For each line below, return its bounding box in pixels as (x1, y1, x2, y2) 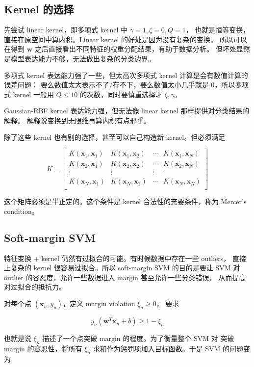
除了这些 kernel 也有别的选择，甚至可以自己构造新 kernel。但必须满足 (4, 131, 226, 142)
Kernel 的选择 (4, 1, 74, 17)
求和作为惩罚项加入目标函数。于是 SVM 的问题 (93, 343, 244, 353)
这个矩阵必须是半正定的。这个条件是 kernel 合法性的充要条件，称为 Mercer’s (4, 196, 247, 207)
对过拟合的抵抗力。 (4, 282, 66, 292)
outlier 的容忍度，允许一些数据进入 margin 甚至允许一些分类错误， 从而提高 (4, 272, 246, 282)
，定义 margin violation (63, 298, 135, 309)
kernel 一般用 (13, 89, 54, 99)
